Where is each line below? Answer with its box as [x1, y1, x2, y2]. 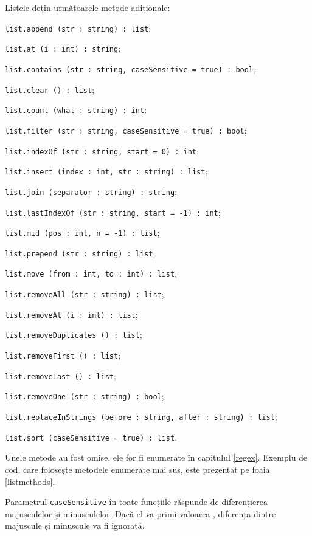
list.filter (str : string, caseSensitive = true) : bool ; [5, 123, 247, 136]
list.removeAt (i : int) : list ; [5, 308, 138, 320]
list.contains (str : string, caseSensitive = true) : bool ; [5, 62, 255, 75]
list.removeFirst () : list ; [5, 349, 121, 362]
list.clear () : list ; [5, 83, 95, 95]
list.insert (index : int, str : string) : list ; [5, 165, 208, 177]
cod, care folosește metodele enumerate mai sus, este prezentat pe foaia [5, 462, 270, 475]
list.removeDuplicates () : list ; [5, 328, 142, 341]
